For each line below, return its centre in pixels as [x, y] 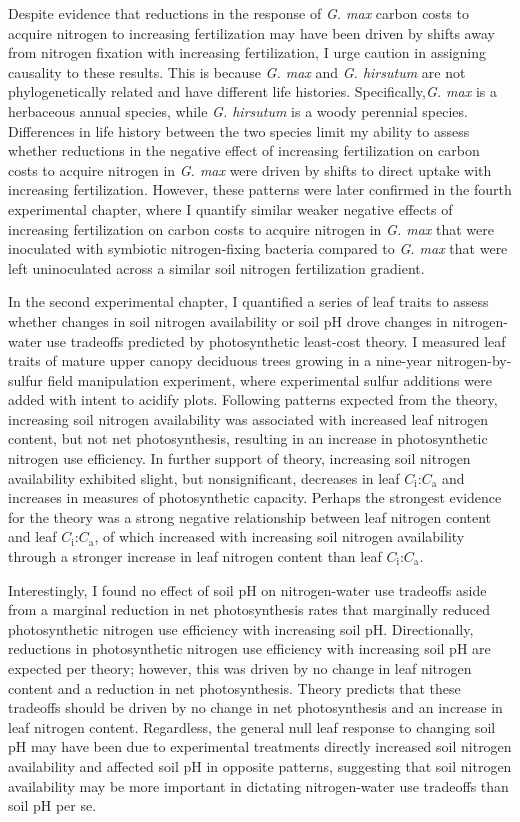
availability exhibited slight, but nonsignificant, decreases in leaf [204, 477]
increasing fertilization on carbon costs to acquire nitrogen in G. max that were [251, 228]
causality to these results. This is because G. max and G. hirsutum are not [237, 71]
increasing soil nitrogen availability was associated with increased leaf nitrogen [248, 418]
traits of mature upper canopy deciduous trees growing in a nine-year [220, 360]
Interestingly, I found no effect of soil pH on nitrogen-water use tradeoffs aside [247, 589]
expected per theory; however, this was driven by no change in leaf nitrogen [240, 668]
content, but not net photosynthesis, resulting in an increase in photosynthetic [248, 438]
